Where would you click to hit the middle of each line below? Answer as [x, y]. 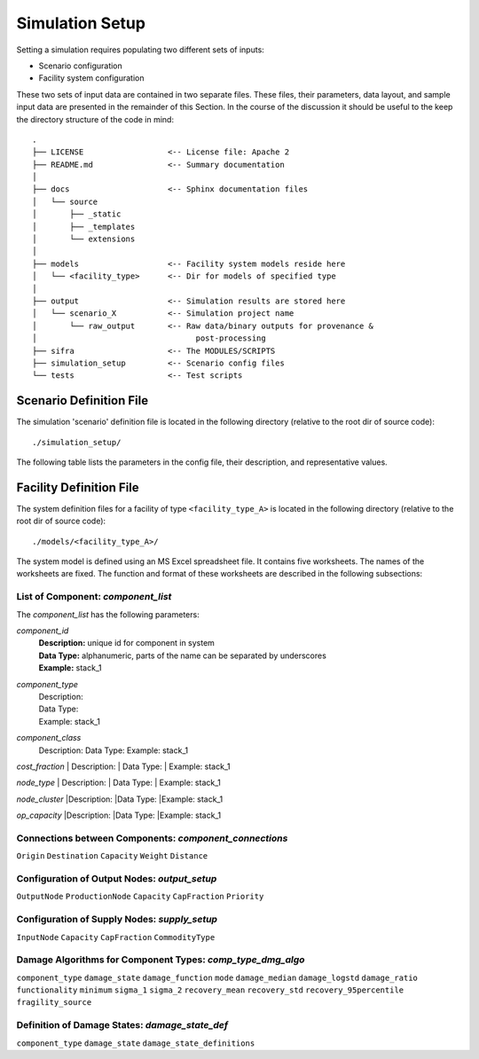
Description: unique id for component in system [126, 643]
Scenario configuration [81, 66]
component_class [49, 738]
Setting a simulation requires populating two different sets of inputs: [141, 50]
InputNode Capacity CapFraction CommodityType [116, 937]
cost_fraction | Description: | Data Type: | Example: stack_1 [123, 766]
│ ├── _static [77, 214]
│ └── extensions [84, 239]
